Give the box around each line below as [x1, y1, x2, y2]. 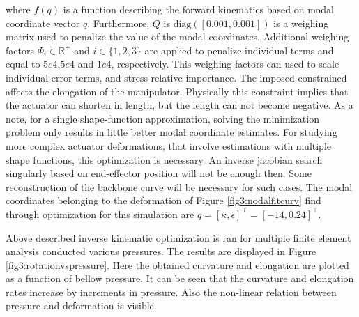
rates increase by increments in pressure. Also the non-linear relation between [6, 284, 337, 299]
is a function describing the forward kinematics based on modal [63, 2, 334, 16]
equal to [6, 56, 40, 71]
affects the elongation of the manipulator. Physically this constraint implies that [6, 84, 349, 98]
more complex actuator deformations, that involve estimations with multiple [6, 138, 332, 153]
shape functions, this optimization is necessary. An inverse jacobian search [6, 152, 323, 167]
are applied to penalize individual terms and [144, 42, 334, 57]
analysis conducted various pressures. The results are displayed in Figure [6, 244, 316, 258]
